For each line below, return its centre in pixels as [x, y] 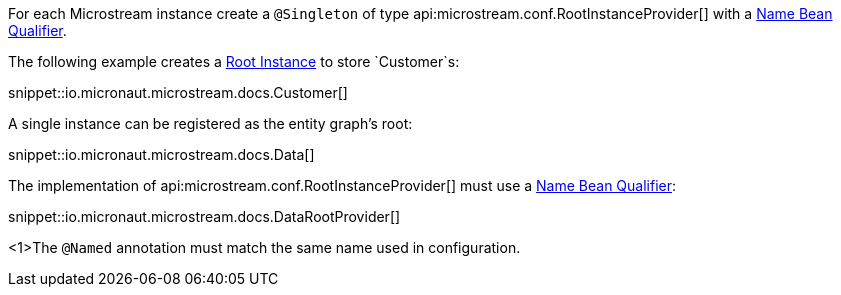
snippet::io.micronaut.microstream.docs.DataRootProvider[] [204, 216]
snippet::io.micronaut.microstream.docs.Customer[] [178, 92]
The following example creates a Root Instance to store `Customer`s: [234, 61]
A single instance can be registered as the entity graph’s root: [210, 123]
